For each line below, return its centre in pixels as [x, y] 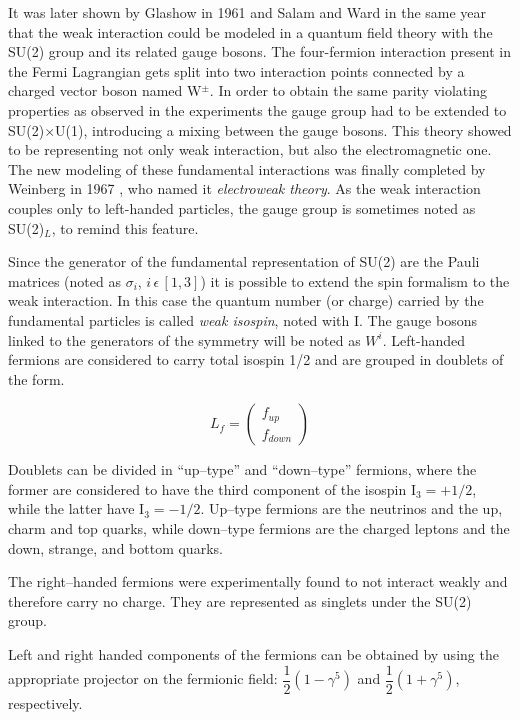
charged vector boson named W [105, 90]
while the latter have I [76, 508]
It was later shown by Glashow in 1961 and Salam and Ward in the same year [247, 12]
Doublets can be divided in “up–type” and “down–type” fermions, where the [242, 469]
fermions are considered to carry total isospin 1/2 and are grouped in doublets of [256, 359]
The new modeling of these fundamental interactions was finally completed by [247, 168]
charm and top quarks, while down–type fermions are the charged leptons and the [259, 528]
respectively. [45, 702]
